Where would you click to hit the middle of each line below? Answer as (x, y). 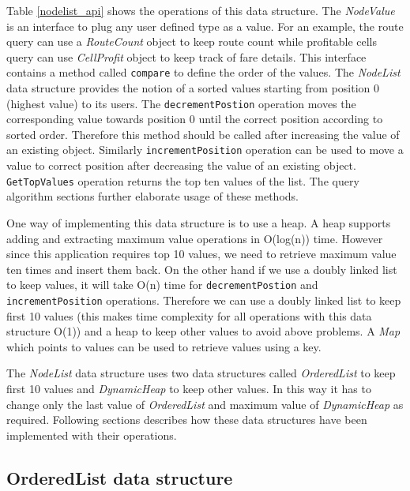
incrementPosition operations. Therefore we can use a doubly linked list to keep (204, 300)
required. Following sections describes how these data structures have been (187, 420)
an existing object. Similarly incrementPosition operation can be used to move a (205, 150)
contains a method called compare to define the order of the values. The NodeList (203, 72)
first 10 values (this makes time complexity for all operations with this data (189, 315)
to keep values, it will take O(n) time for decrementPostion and (162, 285)
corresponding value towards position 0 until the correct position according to (195, 119)
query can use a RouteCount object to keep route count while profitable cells (192, 41)
